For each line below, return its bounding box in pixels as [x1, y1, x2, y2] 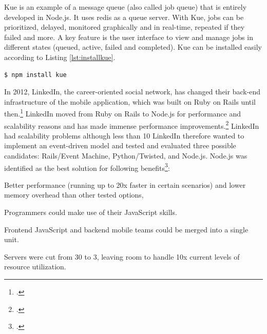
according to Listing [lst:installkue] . [4, 51, 116, 62]
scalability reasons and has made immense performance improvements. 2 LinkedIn [4, 119, 259, 131]
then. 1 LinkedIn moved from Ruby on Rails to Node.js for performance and [4, 107, 241, 119]
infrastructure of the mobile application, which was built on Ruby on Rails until [4, 96, 256, 107]
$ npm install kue [4, 71, 67, 78]
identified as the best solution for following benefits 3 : [4, 161, 170, 173]
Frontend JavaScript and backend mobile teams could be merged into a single [4, 224, 249, 234]
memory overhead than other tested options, [4, 189, 144, 200]
